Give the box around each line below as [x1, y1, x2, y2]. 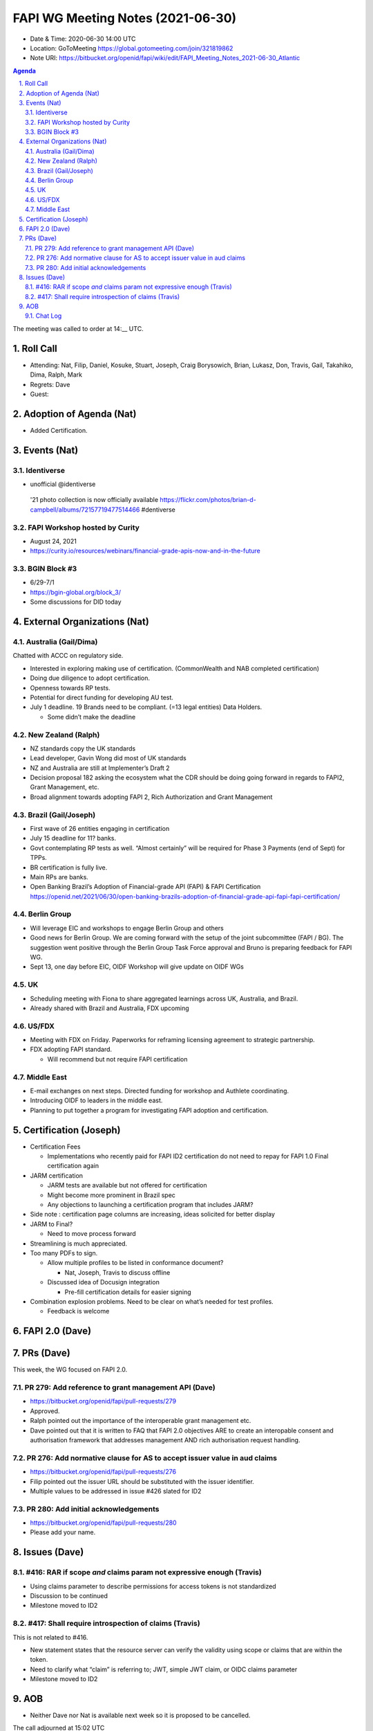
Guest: [30, 390, 49, 398]
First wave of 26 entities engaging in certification [30, 824, 170, 832]
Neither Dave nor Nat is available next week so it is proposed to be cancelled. [30, 1711, 251, 1719]
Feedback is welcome [47, 1307, 110, 1316]
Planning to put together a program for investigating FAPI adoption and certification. [30, 1106, 269, 1114]
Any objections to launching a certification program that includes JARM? [47, 1201, 254, 1209]
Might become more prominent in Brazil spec [47, 1191, 176, 1199]
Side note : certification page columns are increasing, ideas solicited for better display [30, 1210, 276, 1219]
